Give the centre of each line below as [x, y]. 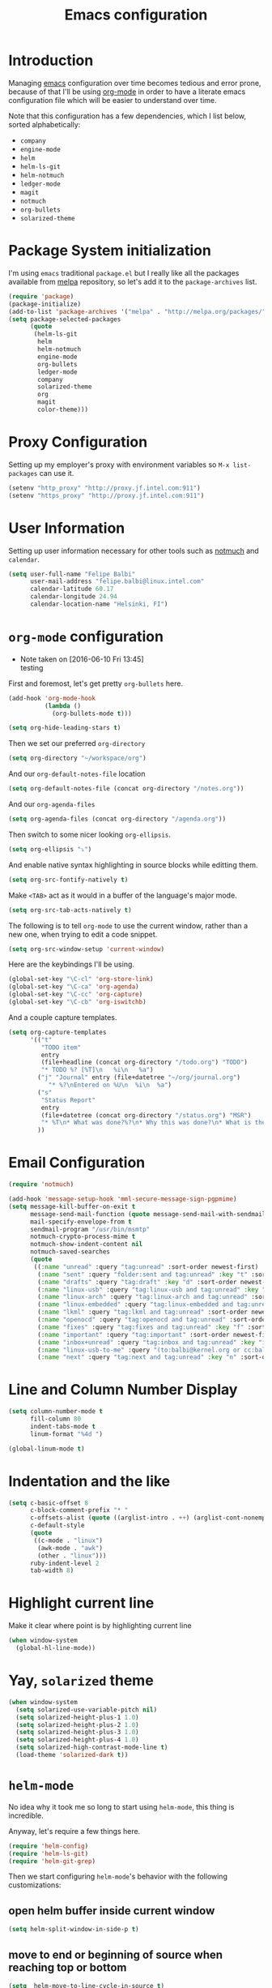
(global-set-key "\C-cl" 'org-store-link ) [81, 979]
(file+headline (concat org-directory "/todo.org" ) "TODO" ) [144, 1063]
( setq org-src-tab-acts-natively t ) [70, 910]
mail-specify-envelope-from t [81, 1222]
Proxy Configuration [78, 442]
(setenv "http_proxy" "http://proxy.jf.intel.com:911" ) [104, 488]
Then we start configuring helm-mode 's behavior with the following [118, 1877]
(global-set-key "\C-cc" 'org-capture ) [76, 995]
